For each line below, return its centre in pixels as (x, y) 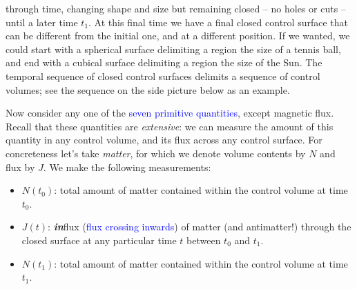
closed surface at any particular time (99, 240)
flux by (20, 167)
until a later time (42, 22)
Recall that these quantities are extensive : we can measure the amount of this (170, 126)
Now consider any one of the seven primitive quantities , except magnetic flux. (170, 113)
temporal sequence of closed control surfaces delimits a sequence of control (163, 76)
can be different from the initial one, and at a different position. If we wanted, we (178, 36)
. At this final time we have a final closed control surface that (219, 22)
